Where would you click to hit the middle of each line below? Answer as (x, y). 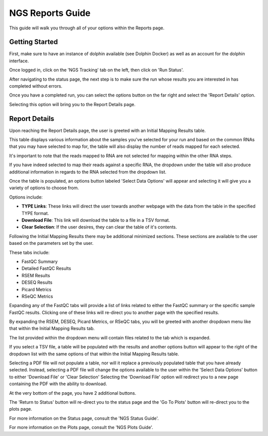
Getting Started (33, 42)
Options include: (26, 197)
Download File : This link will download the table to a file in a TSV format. (96, 220)
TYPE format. (35, 213)
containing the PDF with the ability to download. (58, 384)
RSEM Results (36, 275)
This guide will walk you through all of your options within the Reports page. (87, 28)
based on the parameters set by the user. (51, 243)
